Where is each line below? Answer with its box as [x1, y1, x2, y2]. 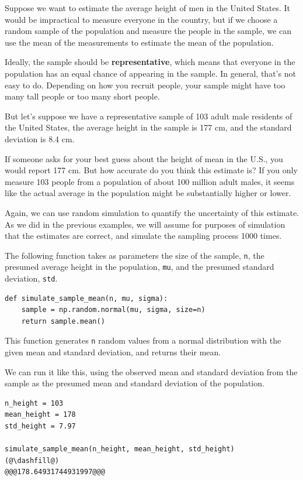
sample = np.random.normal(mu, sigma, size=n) [21, 306, 206, 314]
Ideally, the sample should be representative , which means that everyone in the [5, 56, 295, 68]
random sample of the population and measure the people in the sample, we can [5, 25, 292, 37]
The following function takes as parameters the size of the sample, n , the [5, 249, 264, 261]
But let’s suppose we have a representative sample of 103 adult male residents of [5, 109, 292, 122]
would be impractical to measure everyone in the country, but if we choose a [5, 13, 278, 25]
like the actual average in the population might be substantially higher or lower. [5, 187, 291, 199]
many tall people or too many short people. [5, 90, 160, 102]
